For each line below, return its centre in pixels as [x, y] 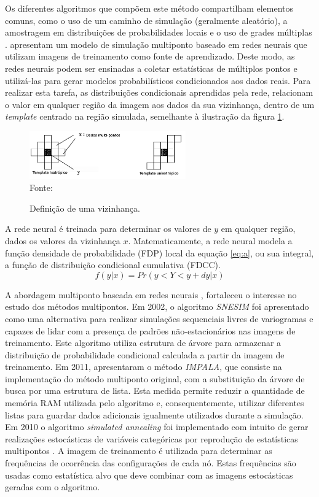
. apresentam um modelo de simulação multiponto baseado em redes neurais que [156, 44]
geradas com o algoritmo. [53, 487]
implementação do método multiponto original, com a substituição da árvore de [155, 378]
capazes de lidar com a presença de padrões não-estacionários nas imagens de [150, 330]
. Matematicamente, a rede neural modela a [210, 240]
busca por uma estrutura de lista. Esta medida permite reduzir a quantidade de [155, 391]
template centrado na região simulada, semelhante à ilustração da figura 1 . [145, 116]
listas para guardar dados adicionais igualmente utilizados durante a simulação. [154, 414]
